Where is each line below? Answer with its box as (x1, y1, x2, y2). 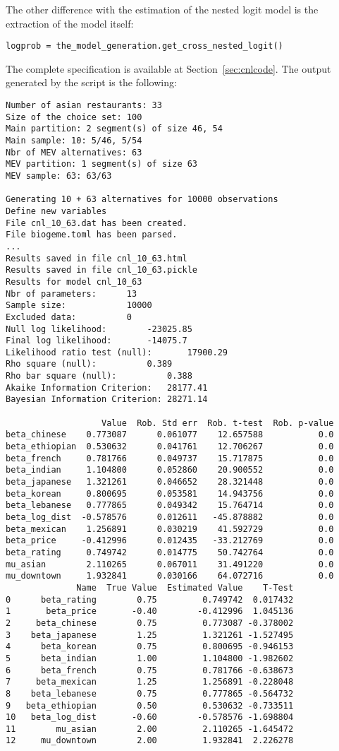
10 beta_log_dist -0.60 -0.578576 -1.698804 (6, 712, 294, 723)
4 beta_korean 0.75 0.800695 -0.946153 (6, 641, 294, 652)
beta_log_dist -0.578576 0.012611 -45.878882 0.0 (6, 512, 334, 522)
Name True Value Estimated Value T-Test (76, 582, 294, 593)
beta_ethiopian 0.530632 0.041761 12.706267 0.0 (6, 442, 334, 452)
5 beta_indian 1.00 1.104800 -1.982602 (6, 653, 294, 663)
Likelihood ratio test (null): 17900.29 (6, 347, 228, 357)
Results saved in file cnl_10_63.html (6, 253, 187, 264)
